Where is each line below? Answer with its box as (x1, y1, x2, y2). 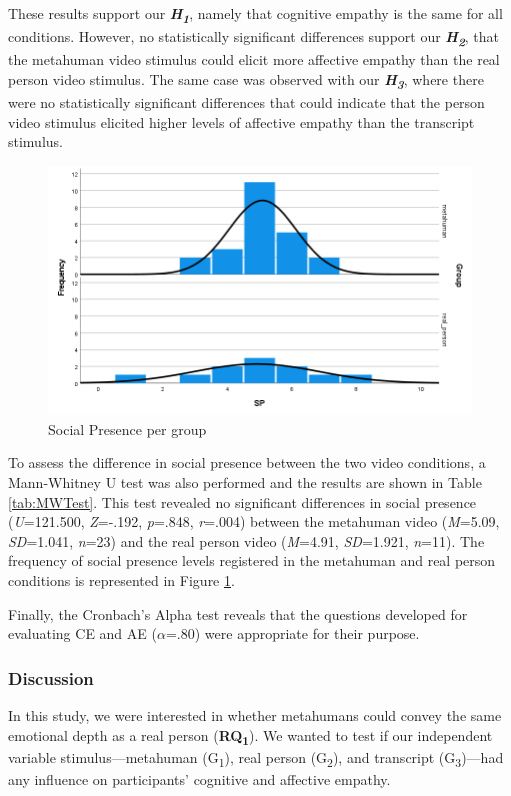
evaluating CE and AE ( (8, 623, 157, 644)
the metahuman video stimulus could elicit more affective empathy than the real (8, 49, 500, 70)
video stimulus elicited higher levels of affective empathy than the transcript (8, 111, 475, 132)
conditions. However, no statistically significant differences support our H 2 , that (8, 26, 500, 50)
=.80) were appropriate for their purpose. (165, 623, 420, 644)
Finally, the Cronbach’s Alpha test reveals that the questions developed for (8, 603, 468, 624)
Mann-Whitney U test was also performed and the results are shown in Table (8, 471, 482, 492)
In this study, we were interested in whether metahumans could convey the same (8, 704, 502, 725)
